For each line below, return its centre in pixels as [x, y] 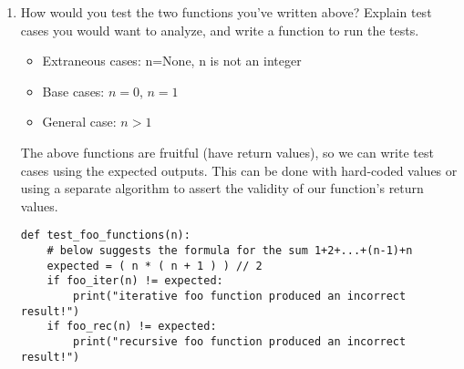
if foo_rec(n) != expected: [132, 327]
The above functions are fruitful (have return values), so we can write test [227, 152]
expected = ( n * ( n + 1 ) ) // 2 [155, 266]
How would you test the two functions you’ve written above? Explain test [226, 12]
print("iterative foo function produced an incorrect [240, 296]
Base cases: [73, 91]
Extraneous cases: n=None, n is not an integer [172, 61]
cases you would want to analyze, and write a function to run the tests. [220, 30]
